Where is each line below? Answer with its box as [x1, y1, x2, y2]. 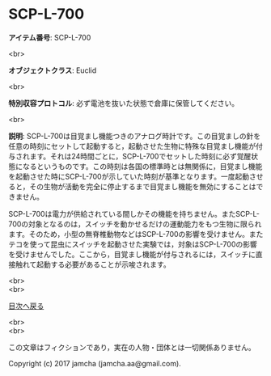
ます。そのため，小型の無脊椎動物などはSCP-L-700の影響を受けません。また [8, 229, 264, 239]
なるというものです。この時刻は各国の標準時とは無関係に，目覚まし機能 [22, 161, 263, 171]
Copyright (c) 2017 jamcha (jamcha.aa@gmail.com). [8, 358, 182, 368]
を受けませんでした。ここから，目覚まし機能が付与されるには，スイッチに [8, 249, 256, 259]
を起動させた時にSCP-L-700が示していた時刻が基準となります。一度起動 [8, 171, 249, 181]
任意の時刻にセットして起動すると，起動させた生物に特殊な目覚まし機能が [8, 141, 256, 150]
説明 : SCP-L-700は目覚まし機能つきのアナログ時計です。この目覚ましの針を [8, 131, 261, 141]
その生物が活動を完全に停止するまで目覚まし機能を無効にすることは [29, 181, 256, 191]
